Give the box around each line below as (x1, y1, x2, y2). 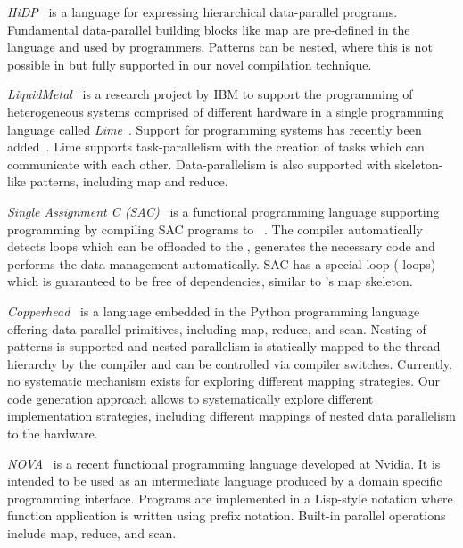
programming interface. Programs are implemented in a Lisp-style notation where (7, 488, 453, 507)
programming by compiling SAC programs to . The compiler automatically (7, 219, 423, 238)
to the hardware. (7, 424, 98, 443)
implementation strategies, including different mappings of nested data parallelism (7, 406, 456, 425)
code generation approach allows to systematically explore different (7, 389, 374, 407)
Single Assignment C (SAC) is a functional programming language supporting (7, 201, 440, 220)
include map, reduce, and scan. (7, 524, 177, 543)
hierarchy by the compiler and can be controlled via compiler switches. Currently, (7, 354, 452, 372)
